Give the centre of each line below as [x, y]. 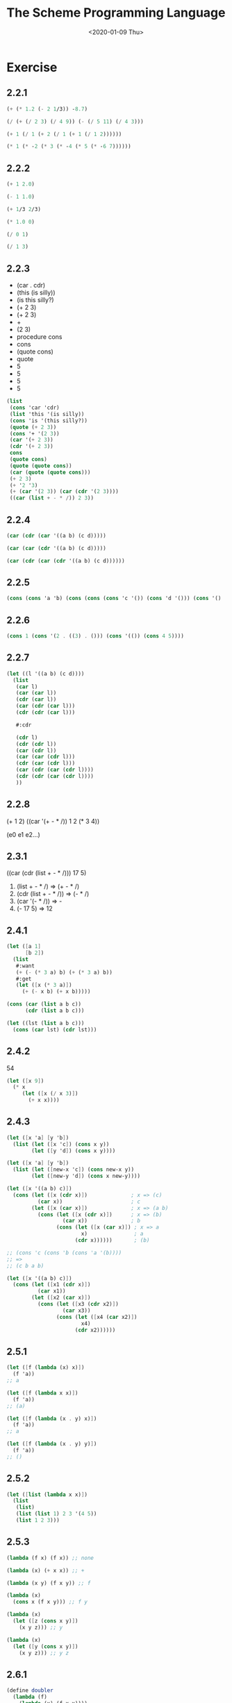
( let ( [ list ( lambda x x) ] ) [47, 1495]
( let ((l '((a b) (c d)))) [45, 674]
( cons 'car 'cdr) [34, 408]
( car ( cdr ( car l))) [45, 706]
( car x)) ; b [101, 1221]
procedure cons [40, 337]
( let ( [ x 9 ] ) [25, 1081]
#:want [25, 966]
